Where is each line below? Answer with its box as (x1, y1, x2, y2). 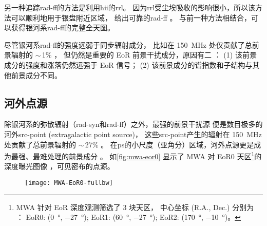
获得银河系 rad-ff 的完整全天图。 (11, 22, 115, 33)
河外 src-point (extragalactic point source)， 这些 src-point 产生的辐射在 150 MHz (4, 128, 262, 139)
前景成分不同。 (11, 69, 62, 80)
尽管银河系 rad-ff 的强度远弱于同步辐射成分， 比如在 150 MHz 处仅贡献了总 (4, 39, 252, 50)
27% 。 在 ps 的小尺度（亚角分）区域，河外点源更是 (85, 139, 254, 149)
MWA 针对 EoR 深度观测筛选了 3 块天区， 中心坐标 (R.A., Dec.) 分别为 (16, 201, 254, 212)
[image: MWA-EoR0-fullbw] (25, 179, 113, 186)
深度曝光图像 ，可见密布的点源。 (4, 161, 115, 172)
